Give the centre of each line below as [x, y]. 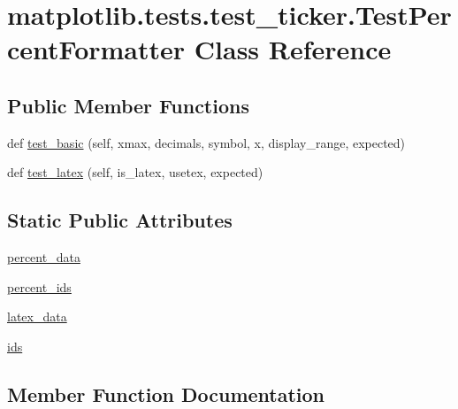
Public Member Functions [128, 105]
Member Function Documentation [166, 394]
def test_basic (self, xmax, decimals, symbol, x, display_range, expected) [206, 142]
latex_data [37, 316]
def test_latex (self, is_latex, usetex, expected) [135, 172]
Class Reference [293, 49]
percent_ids [39, 286]
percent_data [44, 257]
